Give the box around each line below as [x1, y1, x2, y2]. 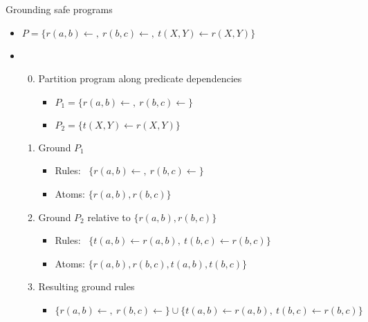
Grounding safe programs [6, 2, 113, 16]
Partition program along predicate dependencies [38, 71, 242, 86]
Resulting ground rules [38, 279, 135, 294]
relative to [87, 209, 131, 224]
